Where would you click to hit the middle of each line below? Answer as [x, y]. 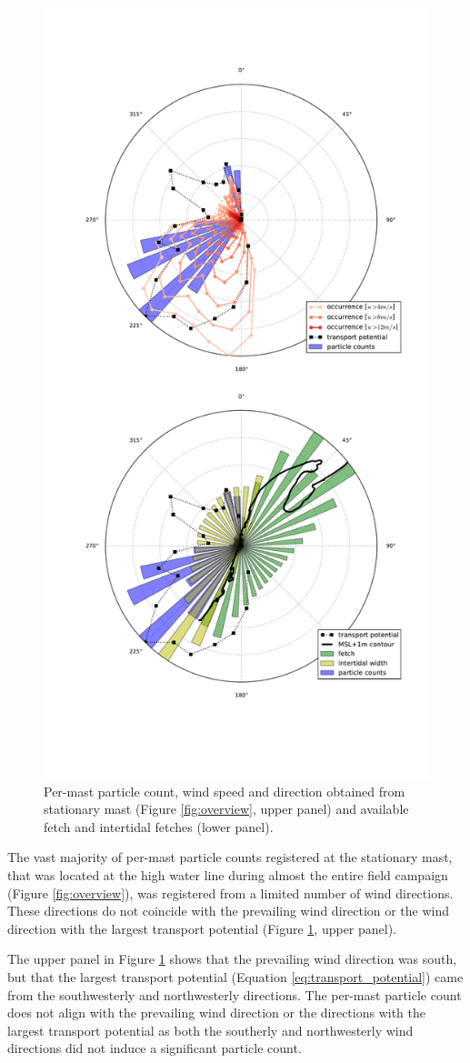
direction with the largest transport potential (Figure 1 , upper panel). [202, 928]
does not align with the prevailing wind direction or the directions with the [217, 1013]
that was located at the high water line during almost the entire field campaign [228, 874]
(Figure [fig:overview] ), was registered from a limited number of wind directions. [230, 893]
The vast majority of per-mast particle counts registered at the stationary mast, [230, 857]
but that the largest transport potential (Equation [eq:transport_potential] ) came [235, 976]
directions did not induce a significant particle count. [155, 1048]
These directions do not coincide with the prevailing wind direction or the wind [229, 911]
